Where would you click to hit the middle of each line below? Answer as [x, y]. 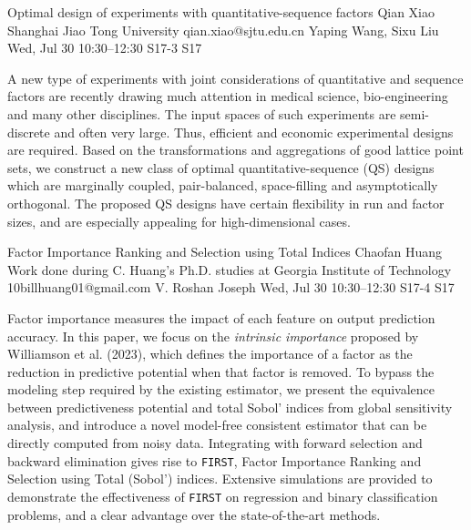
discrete [29, 132]
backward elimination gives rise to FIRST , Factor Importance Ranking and [215, 460]
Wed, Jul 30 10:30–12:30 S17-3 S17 [105, 48]
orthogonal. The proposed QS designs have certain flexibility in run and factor [226, 203]
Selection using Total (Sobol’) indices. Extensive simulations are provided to [220, 479]
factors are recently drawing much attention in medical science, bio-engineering [228, 96]
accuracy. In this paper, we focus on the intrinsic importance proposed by [213, 336]
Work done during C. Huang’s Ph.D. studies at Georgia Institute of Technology [230, 269]
